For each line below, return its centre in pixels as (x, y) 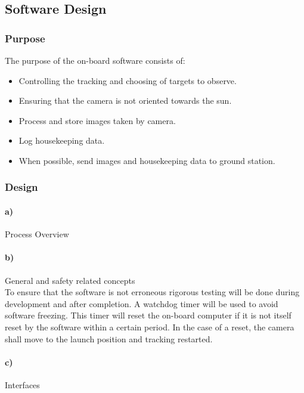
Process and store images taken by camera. (97, 120)
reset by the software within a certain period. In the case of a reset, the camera (150, 327)
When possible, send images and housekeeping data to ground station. (147, 160)
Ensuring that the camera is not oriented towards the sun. (125, 100)
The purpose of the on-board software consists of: (95, 60)
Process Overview (37, 234)
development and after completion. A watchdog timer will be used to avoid (142, 303)
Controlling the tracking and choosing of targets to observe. (128, 80)
